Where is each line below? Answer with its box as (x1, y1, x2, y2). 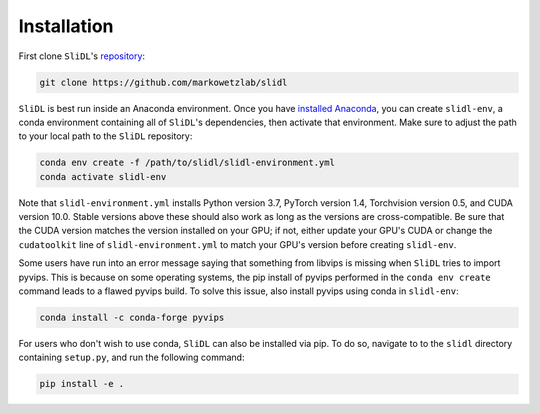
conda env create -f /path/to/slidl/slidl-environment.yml (39, 157, 335, 169)
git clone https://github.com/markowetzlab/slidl (39, 76, 288, 88)
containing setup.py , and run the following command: (18, 351, 245, 364)
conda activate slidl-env (39, 171, 167, 182)
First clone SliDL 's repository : (18, 50, 145, 62)
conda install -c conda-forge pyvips (39, 311, 225, 323)
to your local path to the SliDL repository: (18, 130, 193, 142)
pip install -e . (39, 378, 125, 390)
